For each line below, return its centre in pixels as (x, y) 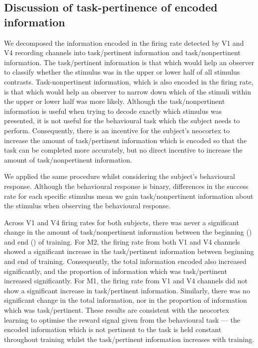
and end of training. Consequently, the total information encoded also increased (125, 261)
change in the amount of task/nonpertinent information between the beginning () (128, 232)
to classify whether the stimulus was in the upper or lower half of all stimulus (122, 72)
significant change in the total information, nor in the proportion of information (126, 300)
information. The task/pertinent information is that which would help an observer (129, 62)
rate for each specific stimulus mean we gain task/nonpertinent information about (129, 196)
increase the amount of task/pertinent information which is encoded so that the (126, 140)
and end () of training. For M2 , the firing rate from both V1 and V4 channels (122, 241)
